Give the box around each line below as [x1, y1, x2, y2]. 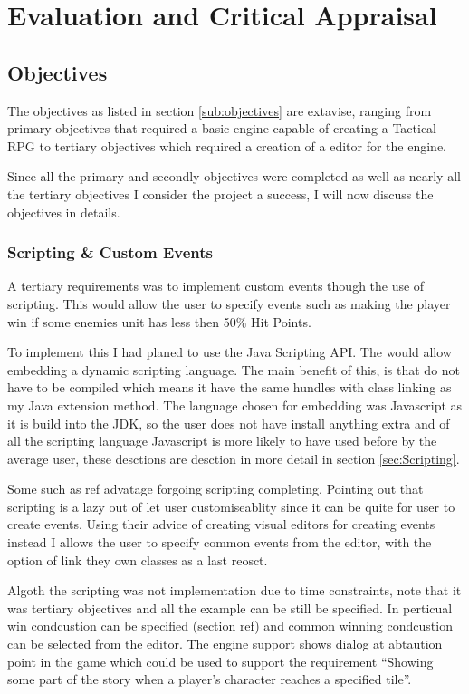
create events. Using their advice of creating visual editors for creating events [7, 515, 435, 534]
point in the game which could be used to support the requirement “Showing [7, 651, 434, 670]
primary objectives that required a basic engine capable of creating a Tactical [7, 119, 437, 138]
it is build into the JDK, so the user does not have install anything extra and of [7, 413, 450, 432]
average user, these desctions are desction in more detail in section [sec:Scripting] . [7, 448, 460, 467]
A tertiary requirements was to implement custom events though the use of [7, 276, 425, 295]
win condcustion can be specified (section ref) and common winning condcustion [7, 616, 453, 635]
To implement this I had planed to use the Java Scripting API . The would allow [7, 342, 452, 361]
